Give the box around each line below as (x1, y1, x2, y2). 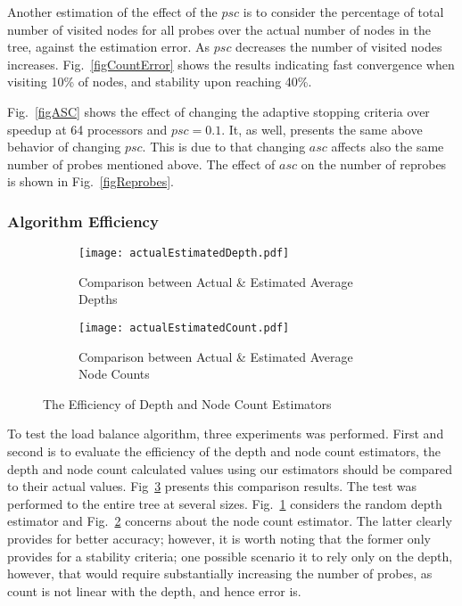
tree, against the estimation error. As (7, 37, 210, 56)
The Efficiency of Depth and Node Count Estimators (43, 394, 332, 413)
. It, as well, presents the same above (221, 119, 423, 138)
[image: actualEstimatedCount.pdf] (78, 322, 290, 334)
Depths (78, 290, 118, 308)
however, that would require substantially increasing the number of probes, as (7, 564, 433, 583)
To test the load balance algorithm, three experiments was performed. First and (7, 424, 444, 443)
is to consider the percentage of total (243, 3, 444, 20)
